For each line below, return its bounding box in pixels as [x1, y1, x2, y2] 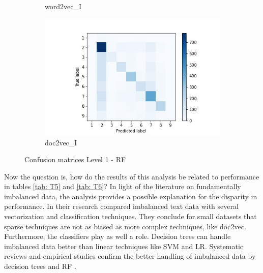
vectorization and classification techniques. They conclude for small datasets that [4, 211, 257, 222]
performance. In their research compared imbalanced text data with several [4, 201, 239, 211]
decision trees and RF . [4, 261, 76, 271]
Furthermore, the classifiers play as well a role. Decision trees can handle [4, 231, 231, 241]
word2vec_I [45, 1, 81, 11]
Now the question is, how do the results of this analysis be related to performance [4, 171, 259, 181]
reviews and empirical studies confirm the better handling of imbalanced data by [4, 251, 256, 261]
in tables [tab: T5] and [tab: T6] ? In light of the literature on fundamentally [4, 181, 241, 192]
